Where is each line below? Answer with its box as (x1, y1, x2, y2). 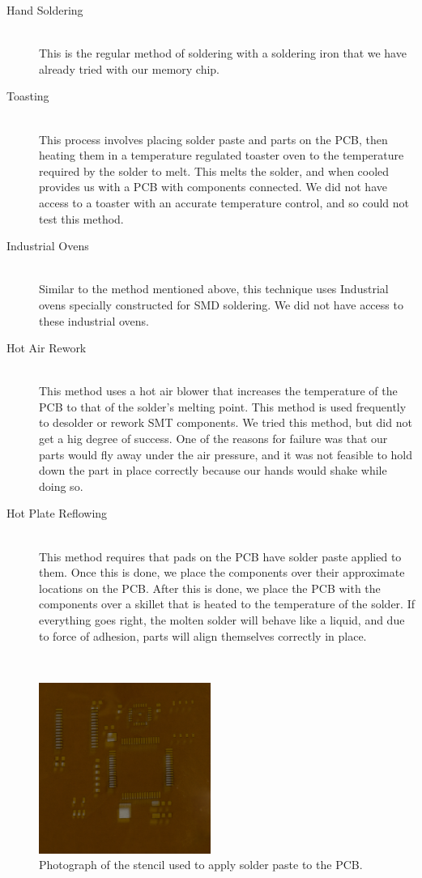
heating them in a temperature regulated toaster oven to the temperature (39, 147, 404, 164)
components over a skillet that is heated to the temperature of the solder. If (39, 595, 415, 612)
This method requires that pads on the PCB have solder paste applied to (39, 548, 402, 565)
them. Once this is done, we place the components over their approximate (39, 564, 405, 581)
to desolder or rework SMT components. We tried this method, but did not (39, 414, 412, 431)
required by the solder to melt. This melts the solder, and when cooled (39, 162, 390, 179)
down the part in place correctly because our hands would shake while (39, 462, 387, 479)
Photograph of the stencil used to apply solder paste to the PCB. (39, 856, 363, 873)
